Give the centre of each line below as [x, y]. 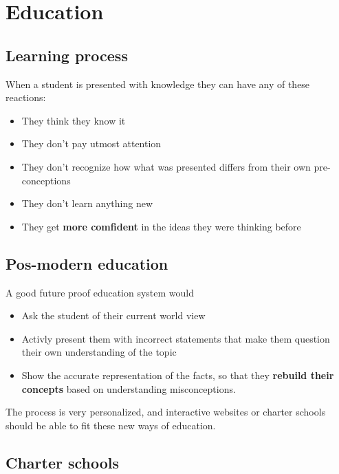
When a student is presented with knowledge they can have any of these [158, 84]
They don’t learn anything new [87, 203]
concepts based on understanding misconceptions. [129, 388]
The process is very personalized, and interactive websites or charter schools [166, 412]
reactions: [26, 97]
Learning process [67, 55]
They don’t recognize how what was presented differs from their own [166, 166]
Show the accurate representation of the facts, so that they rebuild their [178, 375]
